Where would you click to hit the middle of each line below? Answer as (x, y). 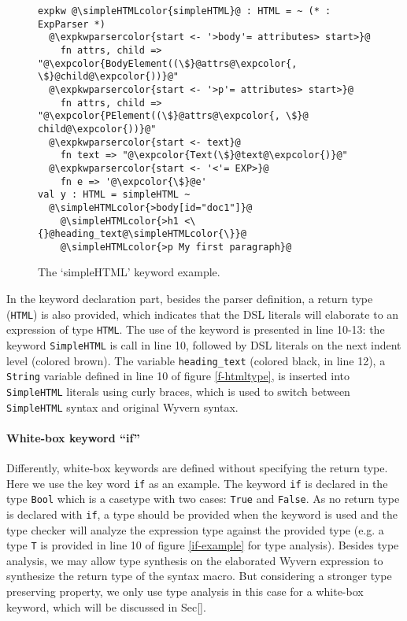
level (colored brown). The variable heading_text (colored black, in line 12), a (196, 360)
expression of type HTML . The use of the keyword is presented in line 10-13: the (196, 329)
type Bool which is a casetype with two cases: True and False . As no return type (203, 499)
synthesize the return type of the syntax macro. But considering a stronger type (199, 576)
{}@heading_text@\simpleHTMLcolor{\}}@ (142, 234)
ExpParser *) (72, 24)
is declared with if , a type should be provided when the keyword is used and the (202, 514)
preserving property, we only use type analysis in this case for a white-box (185, 591)
